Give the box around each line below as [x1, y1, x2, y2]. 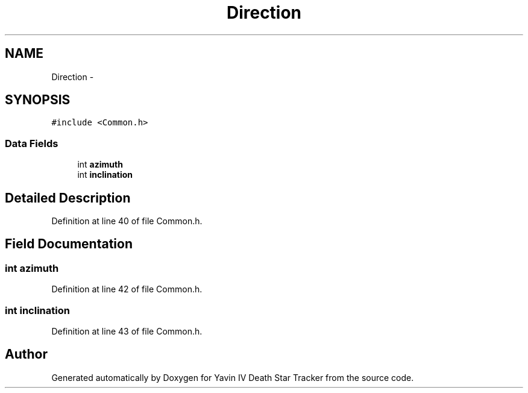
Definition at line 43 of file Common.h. [51, 326, 203, 336]
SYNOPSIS [5, 92, 71, 108]
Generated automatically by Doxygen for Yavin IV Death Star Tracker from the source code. [51, 372, 414, 383]
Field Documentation [5, 236, 133, 252]
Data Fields [5, 137, 58, 149]
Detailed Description [5, 190, 131, 206]
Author [5, 347, 48, 362]
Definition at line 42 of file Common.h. [51, 284, 203, 295]
